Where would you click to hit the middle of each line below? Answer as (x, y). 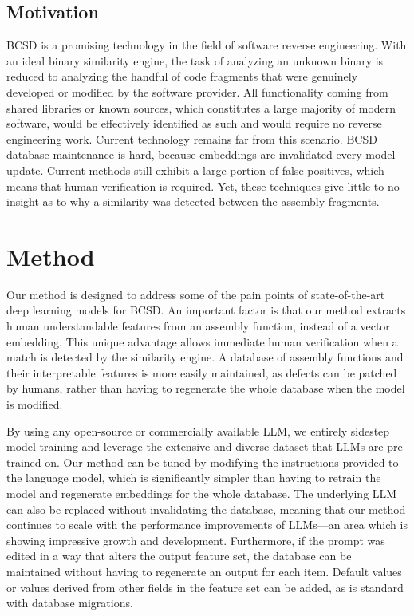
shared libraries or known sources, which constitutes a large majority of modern (201, 107)
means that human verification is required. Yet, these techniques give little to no (203, 186)
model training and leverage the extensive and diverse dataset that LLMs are (195, 446)
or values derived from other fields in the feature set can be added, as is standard (205, 587)
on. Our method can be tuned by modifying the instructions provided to (222, 462)
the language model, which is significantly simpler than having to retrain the (194, 478)
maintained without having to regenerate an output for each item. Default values (204, 571)
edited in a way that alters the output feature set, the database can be (179, 556)
